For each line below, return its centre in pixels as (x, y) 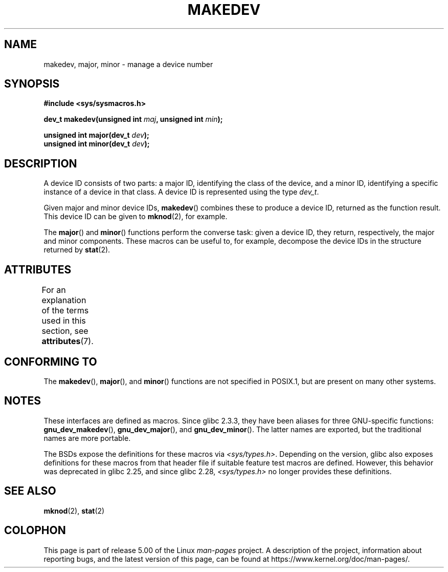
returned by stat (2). (77, 250)
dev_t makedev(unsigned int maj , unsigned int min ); (133, 119)
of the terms (65, 311)
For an (54, 290)
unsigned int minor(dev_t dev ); (97, 144)
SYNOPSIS (32, 84)
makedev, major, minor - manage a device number (128, 64)
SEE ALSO (30, 491)
